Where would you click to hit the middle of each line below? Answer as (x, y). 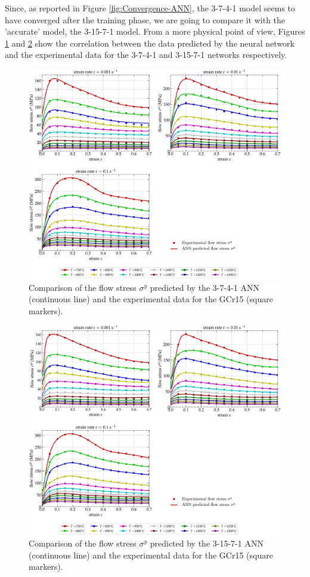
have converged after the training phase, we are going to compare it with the (145, 19)
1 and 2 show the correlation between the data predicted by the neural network (150, 43)
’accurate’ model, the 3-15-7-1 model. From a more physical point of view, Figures (155, 31)
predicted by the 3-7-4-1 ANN (204, 287)
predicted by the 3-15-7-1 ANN (207, 543)
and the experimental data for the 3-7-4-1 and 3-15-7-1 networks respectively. (146, 55)
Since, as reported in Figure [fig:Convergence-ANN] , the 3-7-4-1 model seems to (150, 8)
